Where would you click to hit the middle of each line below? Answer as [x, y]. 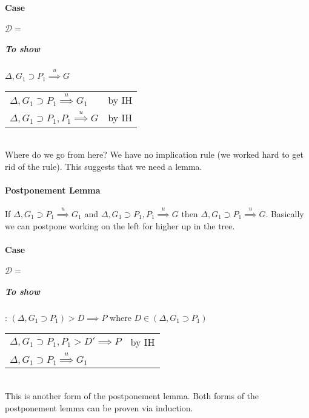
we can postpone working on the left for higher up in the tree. [120, 225]
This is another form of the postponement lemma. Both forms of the [132, 395]
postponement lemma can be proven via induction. [99, 407]
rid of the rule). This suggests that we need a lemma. [104, 166]
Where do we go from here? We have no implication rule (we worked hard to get [154, 154]
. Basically [285, 213]
